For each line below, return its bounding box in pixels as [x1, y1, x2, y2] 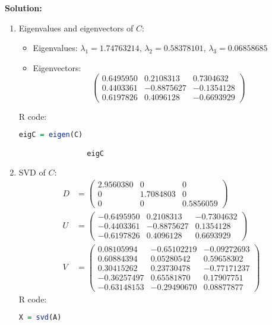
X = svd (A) [18, 313, 62, 322]
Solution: [5, 2, 42, 14]
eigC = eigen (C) [18, 130, 83, 139]
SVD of [18, 165, 46, 178]
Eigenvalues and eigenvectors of [18, 21, 134, 34]
